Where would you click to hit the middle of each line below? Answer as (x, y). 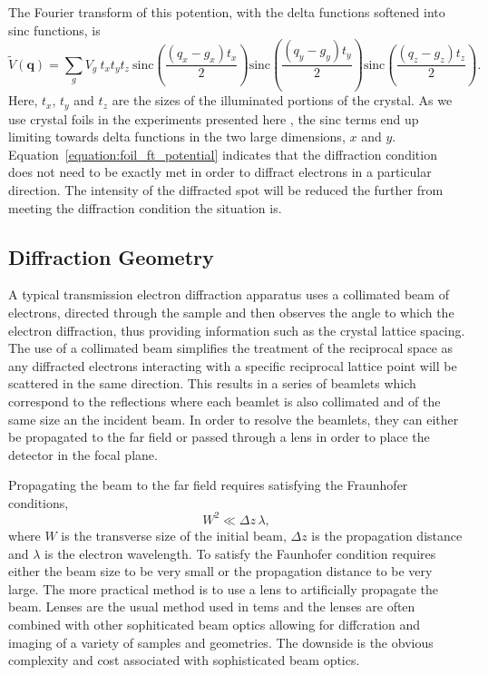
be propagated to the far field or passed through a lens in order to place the (219, 437)
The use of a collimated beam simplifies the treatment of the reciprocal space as (231, 348)
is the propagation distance (387, 535)
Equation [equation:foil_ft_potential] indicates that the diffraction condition (223, 154)
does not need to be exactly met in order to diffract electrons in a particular (220, 172)
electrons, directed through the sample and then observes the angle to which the (231, 312)
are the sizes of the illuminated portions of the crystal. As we (282, 100)
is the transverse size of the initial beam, (174, 535)
